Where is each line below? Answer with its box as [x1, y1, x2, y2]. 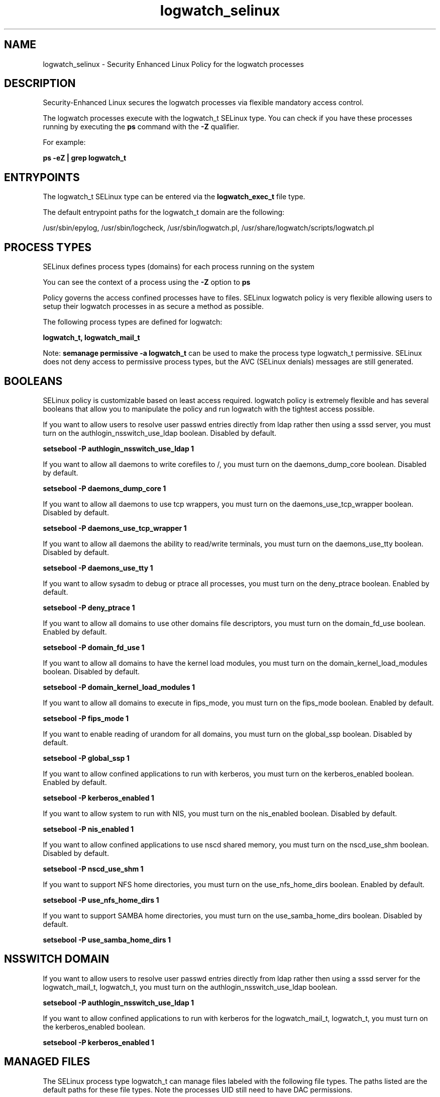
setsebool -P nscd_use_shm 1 [43, 864, 144, 873]
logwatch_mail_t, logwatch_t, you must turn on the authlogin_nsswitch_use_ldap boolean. [43, 982, 338, 991]
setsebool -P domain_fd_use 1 [43, 643, 145, 652]
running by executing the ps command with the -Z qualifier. [43, 122, 240, 131]
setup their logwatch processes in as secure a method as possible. [43, 302, 264, 311]
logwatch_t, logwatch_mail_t [43, 333, 140, 342]
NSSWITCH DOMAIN [4, 953, 109, 966]
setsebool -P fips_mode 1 [43, 714, 129, 723]
